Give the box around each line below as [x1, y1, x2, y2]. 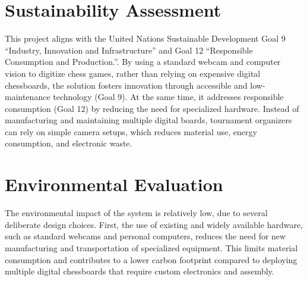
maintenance [5, 90, 50, 103]
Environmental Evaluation [5, 172, 223, 196]
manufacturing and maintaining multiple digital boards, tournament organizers [5, 114, 292, 126]
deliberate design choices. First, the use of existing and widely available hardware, [5, 218, 303, 230]
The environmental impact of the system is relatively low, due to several [5, 207, 268, 219]
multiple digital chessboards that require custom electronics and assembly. [5, 265, 274, 277]
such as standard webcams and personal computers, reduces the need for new [5, 230, 286, 242]
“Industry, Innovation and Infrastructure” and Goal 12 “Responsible [5, 43, 253, 56]
